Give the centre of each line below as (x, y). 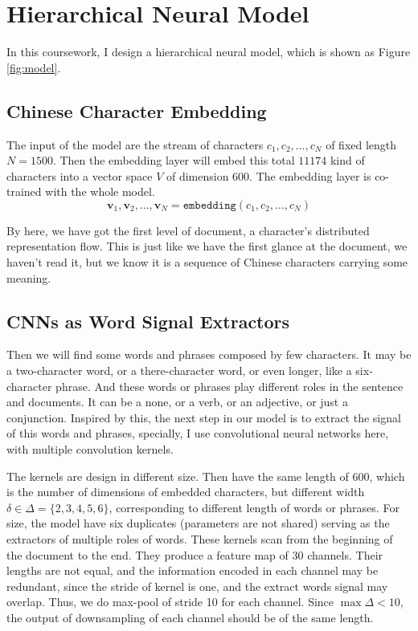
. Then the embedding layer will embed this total (174, 160)
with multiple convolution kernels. (90, 449)
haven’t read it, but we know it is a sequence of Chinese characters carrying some (207, 262)
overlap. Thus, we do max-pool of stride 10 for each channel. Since (170, 602)
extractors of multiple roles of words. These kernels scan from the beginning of (200, 539)
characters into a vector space (80, 175)
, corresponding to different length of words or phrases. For (254, 507)
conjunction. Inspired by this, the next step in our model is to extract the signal (204, 417)
